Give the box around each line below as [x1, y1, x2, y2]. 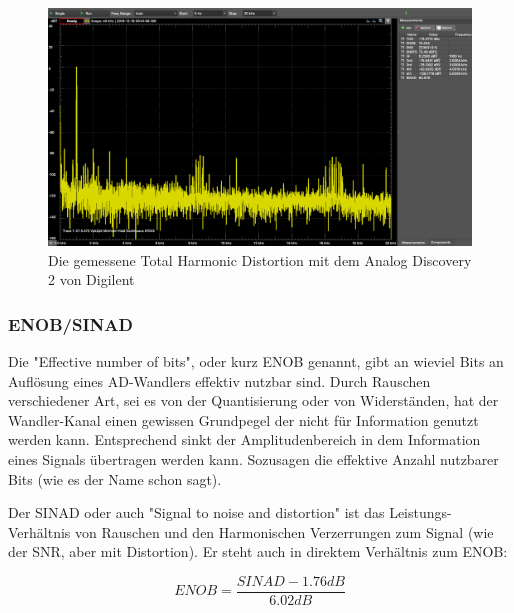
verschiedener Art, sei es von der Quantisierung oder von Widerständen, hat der [8, 390, 499, 411]
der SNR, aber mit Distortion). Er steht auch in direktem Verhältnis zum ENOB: [8, 541, 508, 562]
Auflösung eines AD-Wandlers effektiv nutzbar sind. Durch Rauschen [8, 370, 431, 391]
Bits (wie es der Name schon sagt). [8, 468, 222, 489]
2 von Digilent [48, 269, 135, 290]
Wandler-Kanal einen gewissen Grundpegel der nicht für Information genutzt [8, 409, 479, 430]
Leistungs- [389, 502, 452, 523]
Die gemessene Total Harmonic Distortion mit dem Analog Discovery [48, 249, 472, 270]
